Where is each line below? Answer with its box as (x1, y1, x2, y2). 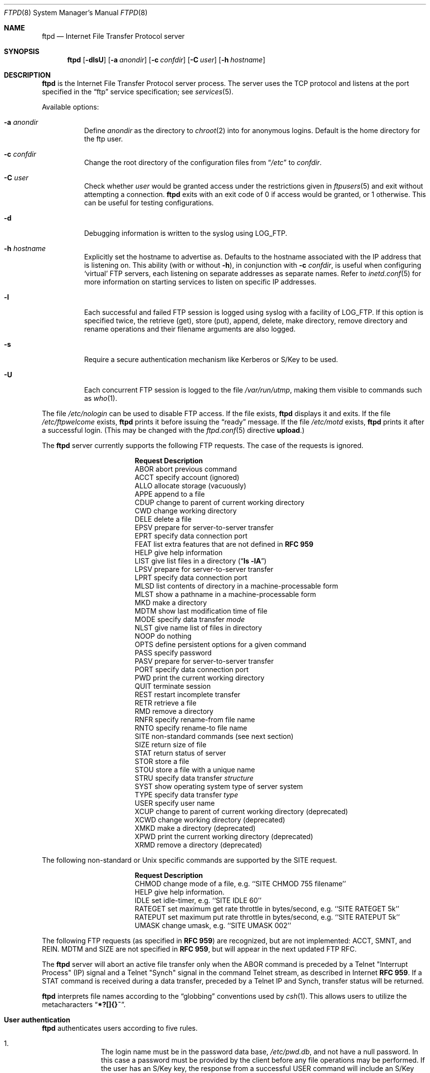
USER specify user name (134, 799, 215, 807)
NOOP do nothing (134, 632, 192, 640)
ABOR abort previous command (134, 465, 237, 473)
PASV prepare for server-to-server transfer (134, 657, 274, 665)
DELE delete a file (134, 515, 192, 523)
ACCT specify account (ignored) (134, 473, 240, 481)
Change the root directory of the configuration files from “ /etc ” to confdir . (84, 158, 322, 167)
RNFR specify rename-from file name (134, 715, 255, 724)
